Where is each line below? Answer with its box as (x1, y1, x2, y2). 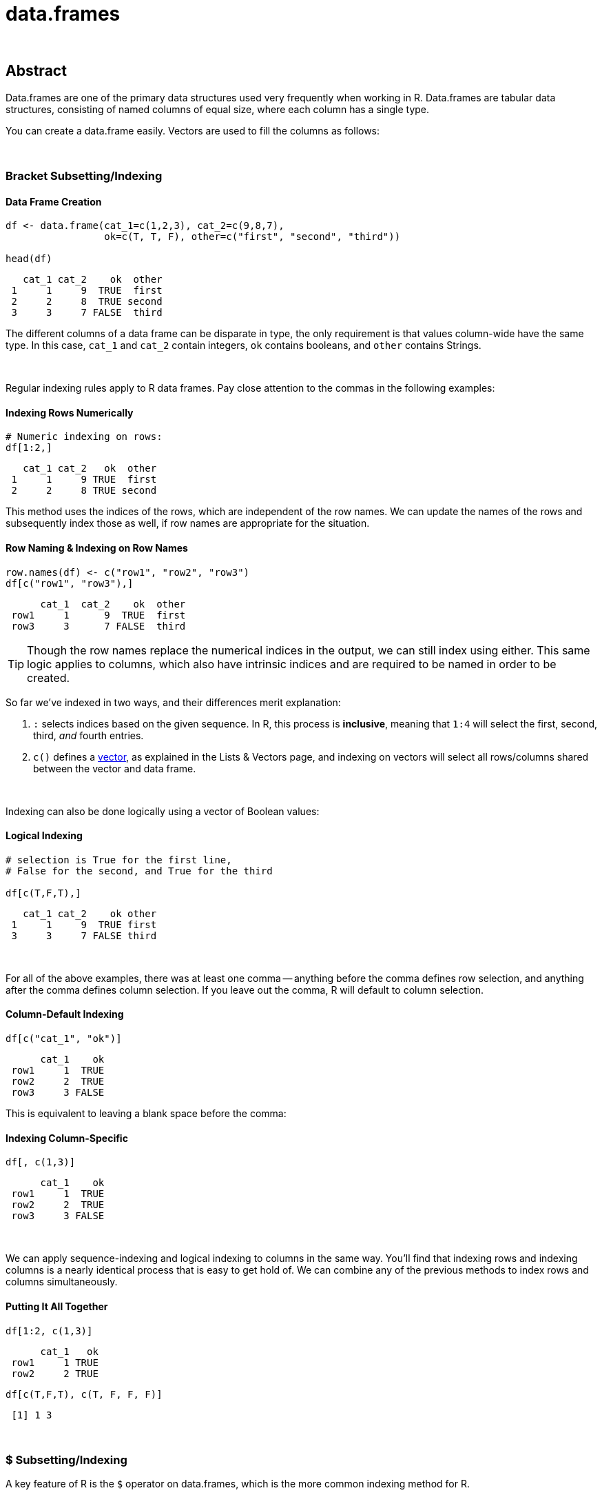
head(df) (6, 253, 52, 265)
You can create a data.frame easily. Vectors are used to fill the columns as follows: (6, 124, 380, 137)
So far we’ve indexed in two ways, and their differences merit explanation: (6, 696, 341, 708)
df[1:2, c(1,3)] (6, 1325, 93, 1336)
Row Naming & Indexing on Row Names (6, 542, 188, 554)
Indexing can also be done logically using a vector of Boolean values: (6, 805, 320, 817)
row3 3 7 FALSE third (11, 620, 186, 632)
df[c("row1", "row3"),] (6, 577, 134, 589)
